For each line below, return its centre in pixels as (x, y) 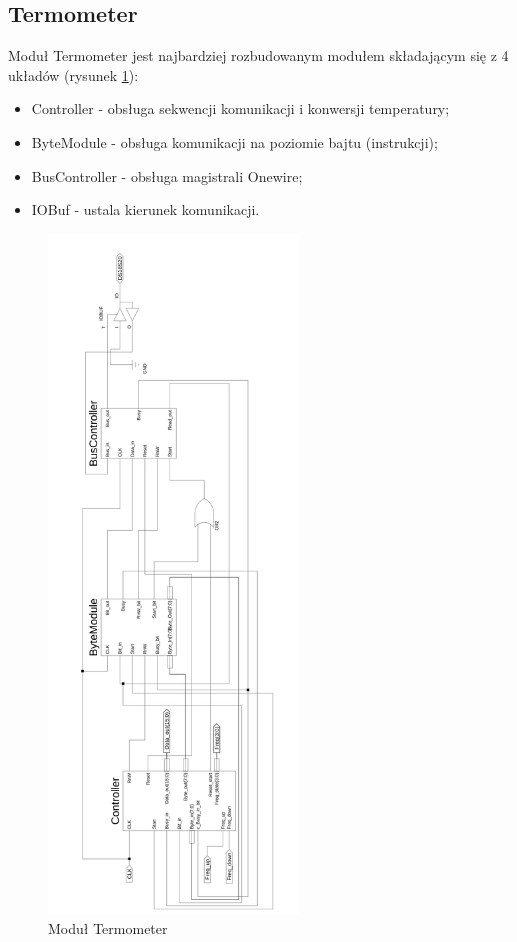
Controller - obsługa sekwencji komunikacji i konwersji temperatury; (240, 108)
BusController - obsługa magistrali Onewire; (167, 175)
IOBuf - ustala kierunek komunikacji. (145, 209)
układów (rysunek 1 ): (73, 74)
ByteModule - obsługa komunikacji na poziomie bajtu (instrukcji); (234, 141)
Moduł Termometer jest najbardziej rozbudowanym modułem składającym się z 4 (258, 55)
